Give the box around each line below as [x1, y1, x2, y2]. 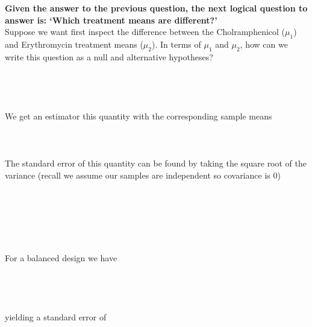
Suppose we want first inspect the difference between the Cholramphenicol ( [5, 25, 285, 38]
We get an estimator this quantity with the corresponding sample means [5, 109, 272, 122]
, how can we [240, 37, 288, 50]
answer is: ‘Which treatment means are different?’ [5, 13, 217, 26]
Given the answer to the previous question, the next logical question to [5, 2, 308, 14]
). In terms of [151, 37, 201, 50]
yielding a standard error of [5, 310, 107, 323]
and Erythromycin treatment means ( [5, 37, 143, 50]
